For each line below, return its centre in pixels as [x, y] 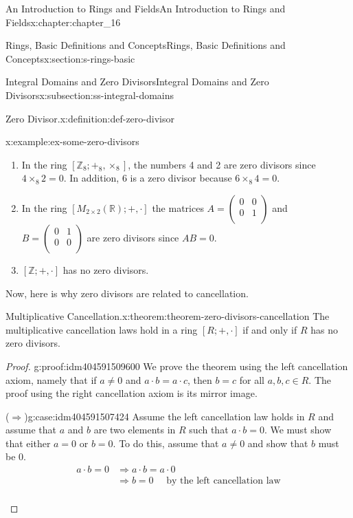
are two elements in [135, 430]
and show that [278, 443]
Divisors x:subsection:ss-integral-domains [90, 95]
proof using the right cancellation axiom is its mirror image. [132, 393]
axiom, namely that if [51, 379]
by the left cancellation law [224, 481]
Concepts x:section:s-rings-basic [70, 58]
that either [28, 443]
